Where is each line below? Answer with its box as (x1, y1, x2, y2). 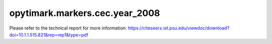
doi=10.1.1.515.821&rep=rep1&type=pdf (9, 31, 89, 37)
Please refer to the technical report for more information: (9, 25, 127, 31)
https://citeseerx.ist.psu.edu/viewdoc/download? (127, 25, 230, 31)
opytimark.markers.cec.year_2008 (9, 7, 161, 18)
